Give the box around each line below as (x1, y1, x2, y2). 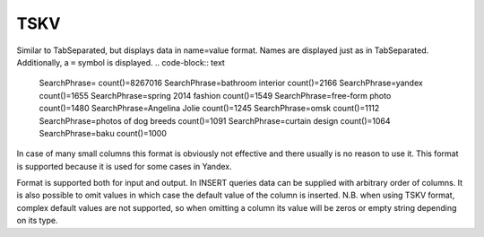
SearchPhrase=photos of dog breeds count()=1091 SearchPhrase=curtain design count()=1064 (39, 115, 391, 126)
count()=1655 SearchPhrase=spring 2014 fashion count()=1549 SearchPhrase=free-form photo (39, 90, 392, 101)
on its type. (16, 215, 58, 226)
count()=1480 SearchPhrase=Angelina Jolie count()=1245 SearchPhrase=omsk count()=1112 (39, 103, 380, 114)
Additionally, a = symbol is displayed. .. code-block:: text (16, 57, 226, 67)
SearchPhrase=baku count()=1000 (39, 127, 168, 138)
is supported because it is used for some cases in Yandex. (16, 161, 232, 171)
